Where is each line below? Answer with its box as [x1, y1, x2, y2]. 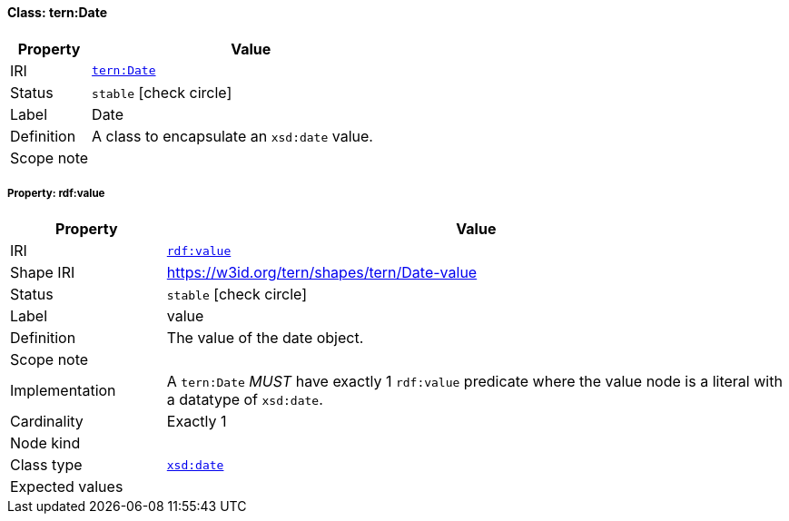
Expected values [10, 477, 123, 496]
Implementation [10, 381, 116, 400]
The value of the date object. [166, 329, 364, 348]
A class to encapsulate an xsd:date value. [92, 126, 373, 145]
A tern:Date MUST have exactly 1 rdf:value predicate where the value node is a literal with [166, 372, 783, 391]
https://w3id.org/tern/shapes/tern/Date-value [166, 263, 478, 282]
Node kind [10, 434, 81, 453]
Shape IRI [10, 263, 75, 282]
